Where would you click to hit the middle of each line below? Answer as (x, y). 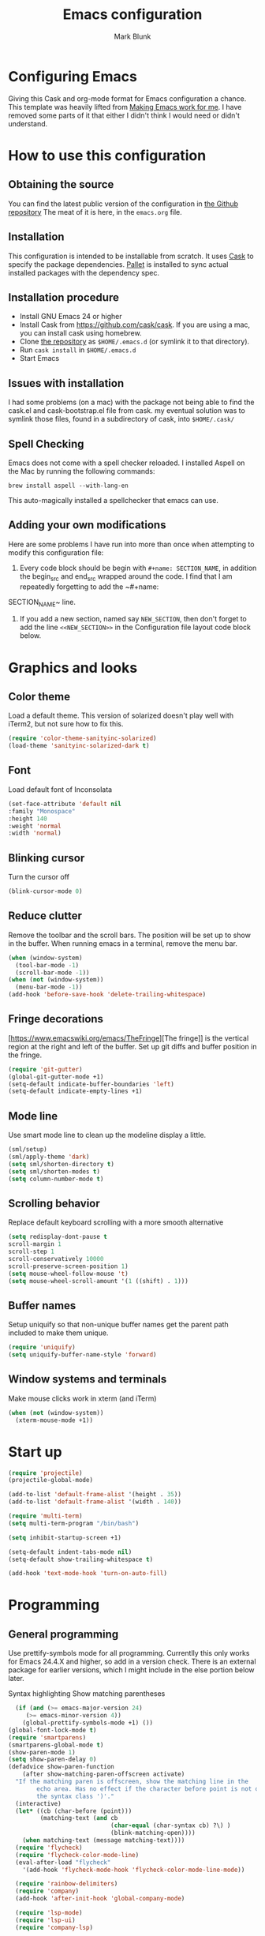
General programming (63, 1634)
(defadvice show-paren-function (61, 1767)
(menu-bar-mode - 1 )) (49, 987)
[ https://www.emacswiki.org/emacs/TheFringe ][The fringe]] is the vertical (129, 1038)
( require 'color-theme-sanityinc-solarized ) (82, 739)
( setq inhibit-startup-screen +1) (65, 1537)
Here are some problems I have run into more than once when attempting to (131, 544)
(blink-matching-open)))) (153, 1833)
